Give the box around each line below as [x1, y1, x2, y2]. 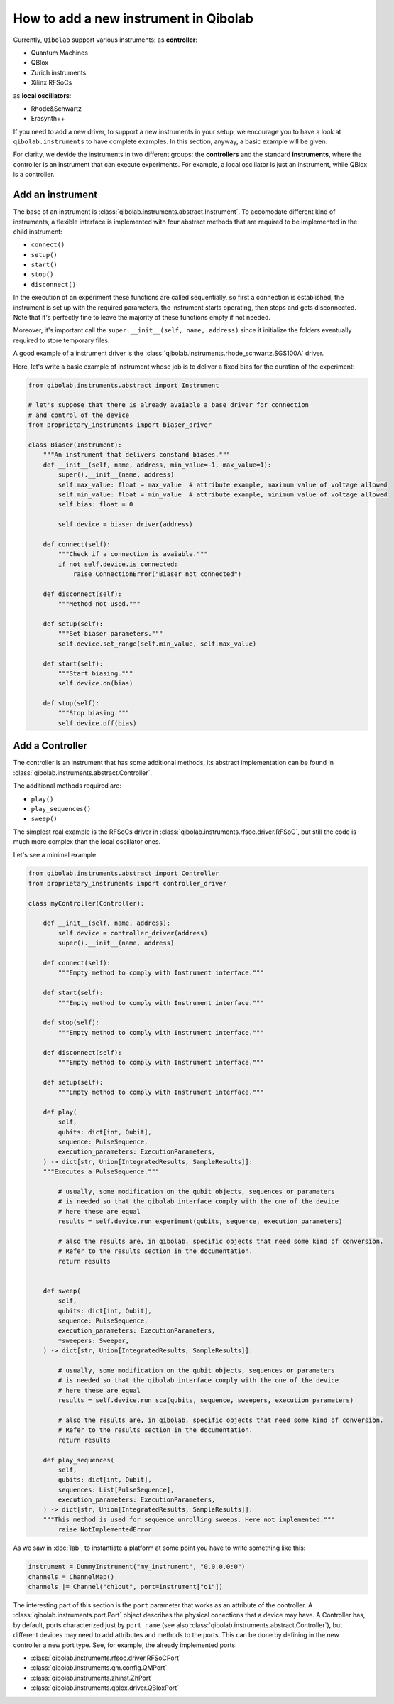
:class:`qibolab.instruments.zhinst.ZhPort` [31, 1673, 153, 1682]
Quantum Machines [31, 48, 89, 57]
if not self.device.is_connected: [58, 560, 178, 568]
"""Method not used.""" [58, 600, 141, 608]
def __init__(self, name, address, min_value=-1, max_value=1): [43, 460, 272, 469]
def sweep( [43, 1286, 81, 1295]
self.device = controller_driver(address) [58, 929, 209, 937]
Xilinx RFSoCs [31, 78, 72, 87]
